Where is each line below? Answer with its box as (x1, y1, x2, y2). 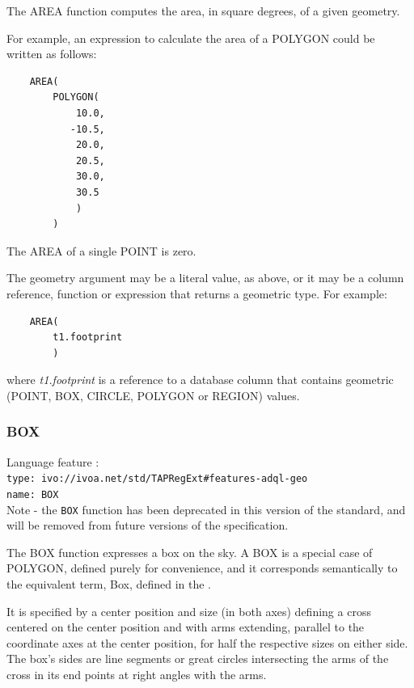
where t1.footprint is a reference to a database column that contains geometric (6, 371, 394, 388)
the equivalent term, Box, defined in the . (6, 576, 212, 593)
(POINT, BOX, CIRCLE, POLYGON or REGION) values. (6, 386, 300, 403)
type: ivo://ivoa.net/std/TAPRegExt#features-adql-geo (6, 473, 308, 485)
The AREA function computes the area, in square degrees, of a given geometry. (6, 2, 400, 19)
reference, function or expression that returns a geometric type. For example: (6, 285, 387, 302)
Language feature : (6, 453, 99, 470)
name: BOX (6, 488, 59, 500)
